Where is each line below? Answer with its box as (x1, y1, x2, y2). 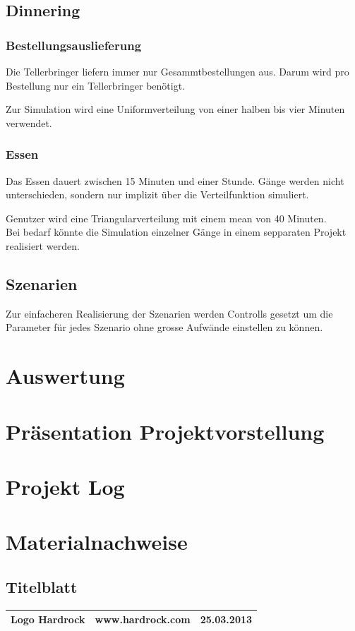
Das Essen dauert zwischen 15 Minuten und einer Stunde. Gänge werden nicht (6, 173, 344, 188)
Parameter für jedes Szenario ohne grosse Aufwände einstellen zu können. (6, 320, 323, 335)
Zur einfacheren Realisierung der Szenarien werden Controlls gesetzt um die (6, 306, 333, 320)
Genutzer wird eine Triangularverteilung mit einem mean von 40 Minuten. (6, 210, 327, 225)
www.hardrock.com (95, 612, 191, 627)
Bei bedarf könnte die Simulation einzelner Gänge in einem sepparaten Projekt (6, 224, 347, 239)
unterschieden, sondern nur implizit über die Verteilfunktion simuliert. (6, 187, 309, 202)
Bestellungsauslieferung (6, 36, 142, 54)
